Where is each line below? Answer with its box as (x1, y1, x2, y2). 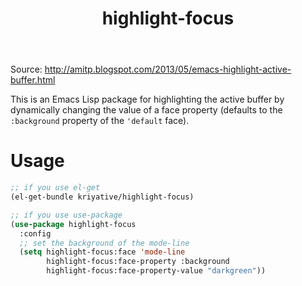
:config (19, 228, 52, 239)
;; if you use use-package (10, 210, 123, 220)
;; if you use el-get (10, 183, 101, 193)
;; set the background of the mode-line (19, 238, 190, 248)
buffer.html (10, 74, 56, 86)
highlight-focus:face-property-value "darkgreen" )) (46, 266, 267, 276)
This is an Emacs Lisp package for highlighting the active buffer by (10, 93, 285, 106)
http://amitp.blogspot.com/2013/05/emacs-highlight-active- (44, 63, 292, 76)
